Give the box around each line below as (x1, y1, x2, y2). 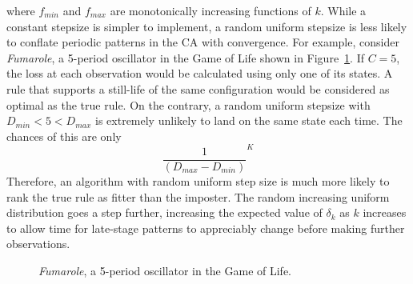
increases (363, 204, 407, 221)
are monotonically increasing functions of (110, 2, 311, 18)
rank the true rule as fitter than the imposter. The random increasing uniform (6, 188, 390, 205)
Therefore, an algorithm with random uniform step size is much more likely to (6, 172, 390, 189)
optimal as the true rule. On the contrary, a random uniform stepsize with (6, 96, 371, 113)
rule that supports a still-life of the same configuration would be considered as (6, 80, 390, 97)
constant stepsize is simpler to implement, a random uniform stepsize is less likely (6, 18, 407, 34)
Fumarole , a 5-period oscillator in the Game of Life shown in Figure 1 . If (6, 49, 365, 66)
